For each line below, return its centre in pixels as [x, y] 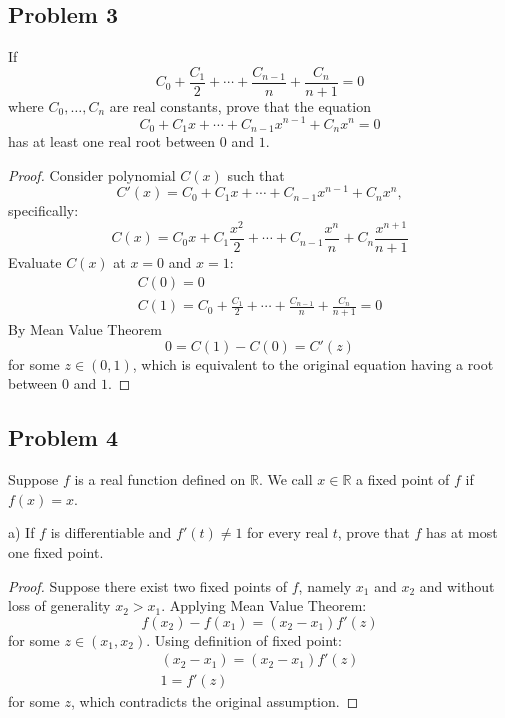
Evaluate [35, 261]
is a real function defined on [160, 479]
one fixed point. [56, 551]
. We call [285, 479]
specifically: [43, 210]
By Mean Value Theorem [85, 329]
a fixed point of [402, 479]
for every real [288, 532]
